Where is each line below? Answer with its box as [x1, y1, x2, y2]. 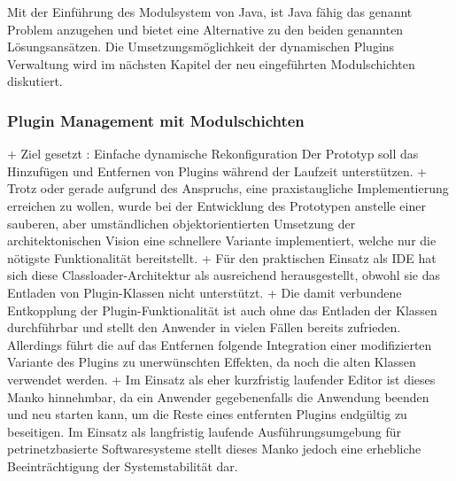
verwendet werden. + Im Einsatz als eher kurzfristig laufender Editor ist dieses [7, 369, 436, 388]
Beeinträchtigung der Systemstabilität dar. [7, 456, 238, 475]
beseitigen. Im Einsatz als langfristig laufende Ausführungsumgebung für [7, 422, 401, 440]
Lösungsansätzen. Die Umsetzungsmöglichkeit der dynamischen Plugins [7, 37, 395, 56]
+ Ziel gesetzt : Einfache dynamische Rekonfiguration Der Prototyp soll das [7, 144, 419, 163]
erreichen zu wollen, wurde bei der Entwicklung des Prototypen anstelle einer [7, 196, 426, 214]
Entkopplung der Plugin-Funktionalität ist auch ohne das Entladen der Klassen [7, 300, 437, 319]
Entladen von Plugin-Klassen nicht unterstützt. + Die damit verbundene [7, 283, 402, 301]
